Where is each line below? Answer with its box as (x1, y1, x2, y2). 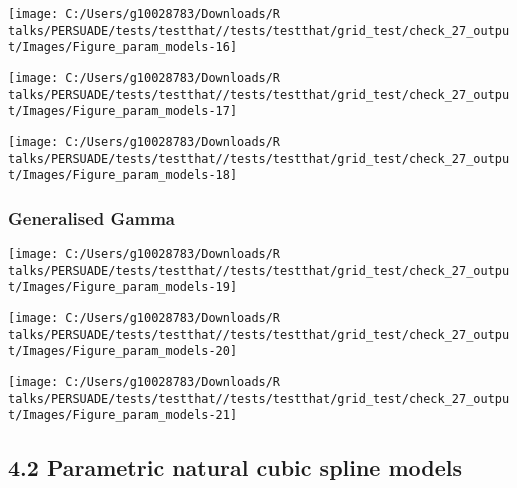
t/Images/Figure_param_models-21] (8, 408, 238, 423)
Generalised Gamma (8, 205, 176, 230)
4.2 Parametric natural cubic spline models (8, 452, 463, 483)
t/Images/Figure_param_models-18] (8, 168, 238, 183)
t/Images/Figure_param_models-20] (8, 344, 238, 359)
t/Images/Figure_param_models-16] (8, 40, 238, 55)
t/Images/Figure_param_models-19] (8, 280, 238, 295)
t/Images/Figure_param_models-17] (8, 104, 238, 119)
